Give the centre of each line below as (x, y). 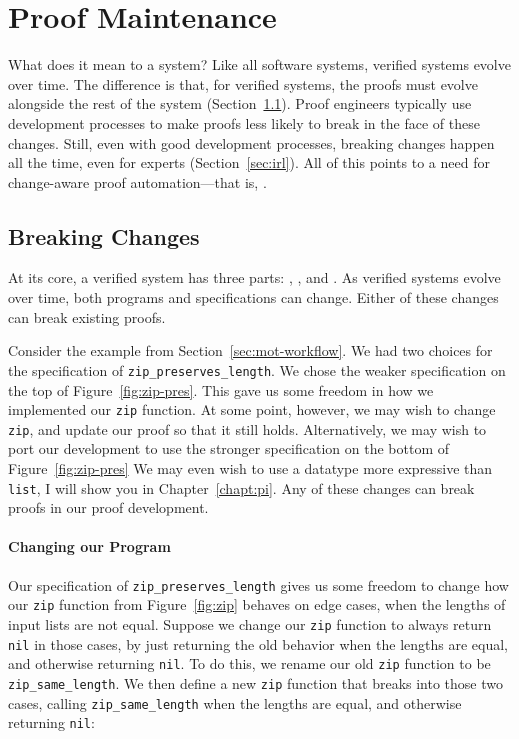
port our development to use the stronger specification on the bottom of (228, 448)
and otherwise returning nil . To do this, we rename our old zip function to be (249, 663)
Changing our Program (89, 546)
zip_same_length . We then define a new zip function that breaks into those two (256, 682)
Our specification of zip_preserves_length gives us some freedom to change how (258, 584)
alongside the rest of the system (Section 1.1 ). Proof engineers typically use (240, 103)
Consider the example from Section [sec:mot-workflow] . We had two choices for (250, 350)
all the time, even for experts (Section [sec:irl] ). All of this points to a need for (249, 162)
